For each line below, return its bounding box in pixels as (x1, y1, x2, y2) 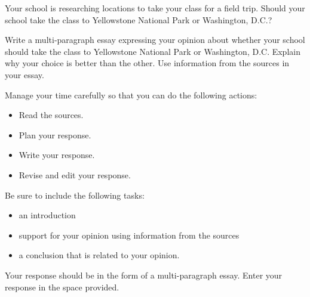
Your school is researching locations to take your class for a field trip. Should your (5, 2, 305, 14)
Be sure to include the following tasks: (5, 188, 145, 201)
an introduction (19, 209, 76, 221)
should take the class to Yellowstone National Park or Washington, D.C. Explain (5, 45, 300, 57)
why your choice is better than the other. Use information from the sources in (5, 57, 290, 69)
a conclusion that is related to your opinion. (19, 249, 180, 261)
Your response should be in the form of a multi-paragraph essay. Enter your (5, 268, 283, 281)
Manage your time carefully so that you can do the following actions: (5, 88, 257, 101)
